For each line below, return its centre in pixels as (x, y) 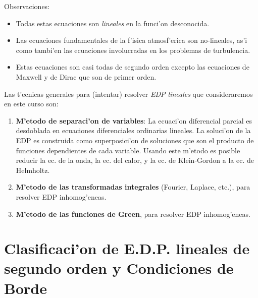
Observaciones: (27, 6)
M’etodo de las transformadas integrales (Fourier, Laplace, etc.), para (133, 187)
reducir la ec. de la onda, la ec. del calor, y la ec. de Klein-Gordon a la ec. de (135, 160)
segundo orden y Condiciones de (119, 268)
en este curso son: (31, 104)
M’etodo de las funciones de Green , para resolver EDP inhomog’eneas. (133, 214)
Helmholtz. (33, 170)
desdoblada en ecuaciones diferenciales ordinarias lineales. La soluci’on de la (133, 130)
